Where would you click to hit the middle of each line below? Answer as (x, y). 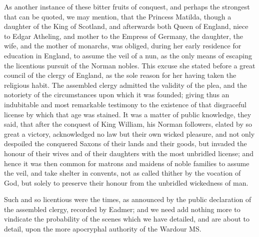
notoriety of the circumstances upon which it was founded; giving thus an (117, 95)
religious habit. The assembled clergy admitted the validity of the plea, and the (125, 85)
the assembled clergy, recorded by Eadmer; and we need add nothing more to (122, 209)
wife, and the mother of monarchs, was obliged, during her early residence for (123, 46)
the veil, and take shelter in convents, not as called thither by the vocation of (122, 173)
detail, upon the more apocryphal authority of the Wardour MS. (103, 229)
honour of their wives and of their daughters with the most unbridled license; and (129, 153)
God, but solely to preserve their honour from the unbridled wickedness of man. (126, 182)
